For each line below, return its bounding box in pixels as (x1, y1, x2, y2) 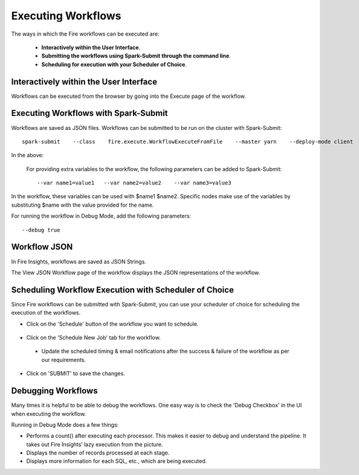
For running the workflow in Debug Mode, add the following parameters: (11, 212, 192, 220)
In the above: (11, 152, 44, 159)
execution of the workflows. (11, 309, 81, 317)
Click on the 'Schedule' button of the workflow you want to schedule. (26, 320, 199, 328)
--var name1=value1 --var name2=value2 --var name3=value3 (37, 179, 232, 187)
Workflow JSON (11, 242, 73, 252)
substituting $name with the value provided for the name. (11, 201, 154, 208)
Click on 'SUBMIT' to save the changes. (26, 370, 125, 377)
